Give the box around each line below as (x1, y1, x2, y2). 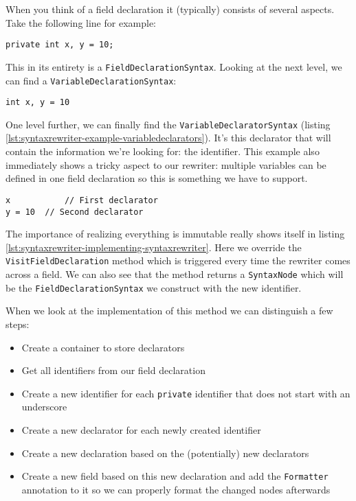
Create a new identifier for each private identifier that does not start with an (21, 386, 351, 400)
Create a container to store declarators (21, 340, 185, 354)
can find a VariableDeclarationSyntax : (5, 73, 177, 87)
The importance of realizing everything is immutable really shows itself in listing (5, 226, 345, 241)
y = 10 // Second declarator (5, 207, 144, 217)
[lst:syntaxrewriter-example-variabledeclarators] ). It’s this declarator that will (5, 130, 331, 145)
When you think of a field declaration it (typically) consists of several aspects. (5, 2, 335, 16)
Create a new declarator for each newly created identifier (21, 422, 261, 436)
